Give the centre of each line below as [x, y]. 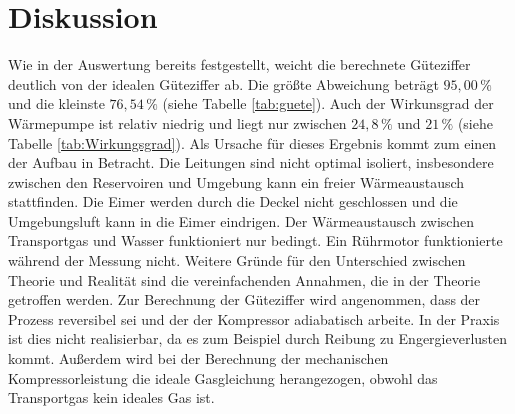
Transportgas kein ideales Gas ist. [111, 397]
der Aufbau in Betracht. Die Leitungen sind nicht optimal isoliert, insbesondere [251, 162]
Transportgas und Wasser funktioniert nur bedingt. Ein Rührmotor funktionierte [255, 240]
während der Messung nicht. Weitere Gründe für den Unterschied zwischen [237, 260]
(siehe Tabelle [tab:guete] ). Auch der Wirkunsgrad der [328, 103]
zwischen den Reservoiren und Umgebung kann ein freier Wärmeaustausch [236, 181]
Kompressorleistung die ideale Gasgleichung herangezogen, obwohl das [223, 377]
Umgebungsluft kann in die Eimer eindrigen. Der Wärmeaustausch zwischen [241, 220]
